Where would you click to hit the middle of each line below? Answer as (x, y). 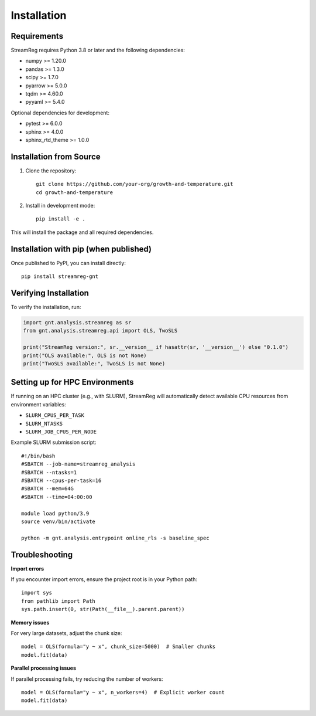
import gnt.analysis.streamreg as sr (77, 323)
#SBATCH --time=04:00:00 (57, 497)
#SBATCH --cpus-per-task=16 (61, 480)
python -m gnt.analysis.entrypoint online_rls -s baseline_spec (116, 538)
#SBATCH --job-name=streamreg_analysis (78, 464)
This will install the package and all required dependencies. (82, 232)
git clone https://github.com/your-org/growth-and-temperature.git (135, 184)
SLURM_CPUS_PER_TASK (55, 415)
